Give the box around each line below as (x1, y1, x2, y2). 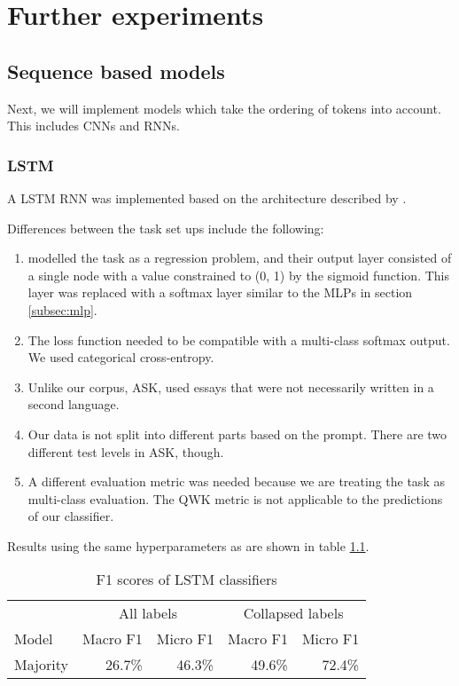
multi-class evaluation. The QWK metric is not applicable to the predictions (27, 489, 443, 508)
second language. (27, 395, 120, 414)
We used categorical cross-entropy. (27, 348, 214, 367)
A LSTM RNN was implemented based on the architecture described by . (7, 188, 407, 207)
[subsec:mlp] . (27, 300, 97, 319)
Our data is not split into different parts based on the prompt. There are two (27, 424, 447, 443)
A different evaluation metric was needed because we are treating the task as (27, 472, 445, 491)
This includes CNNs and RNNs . (7, 116, 180, 135)
